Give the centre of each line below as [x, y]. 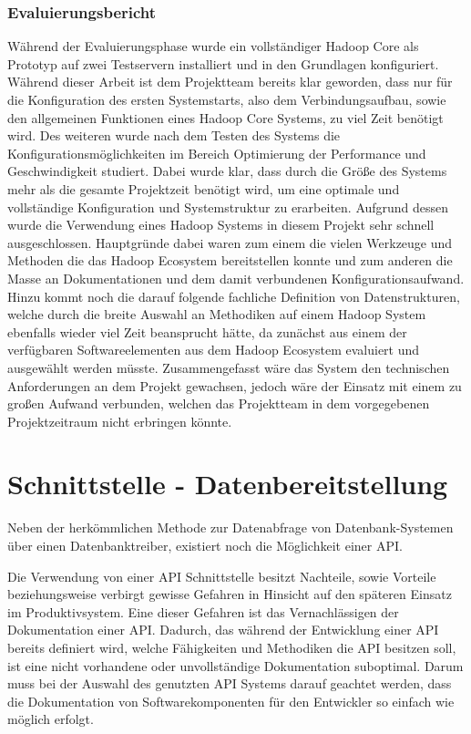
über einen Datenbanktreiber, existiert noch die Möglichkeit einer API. [205, 545]
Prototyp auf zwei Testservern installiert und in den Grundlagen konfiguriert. [223, 63]
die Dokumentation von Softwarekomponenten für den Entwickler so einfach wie [231, 701]
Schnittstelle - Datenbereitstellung [228, 484]
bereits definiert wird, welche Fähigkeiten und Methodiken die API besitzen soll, [232, 647]
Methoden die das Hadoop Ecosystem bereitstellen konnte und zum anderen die [230, 260]
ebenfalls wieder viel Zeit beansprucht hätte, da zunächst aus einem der [207, 331]
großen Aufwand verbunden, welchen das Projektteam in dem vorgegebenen [219, 403]
